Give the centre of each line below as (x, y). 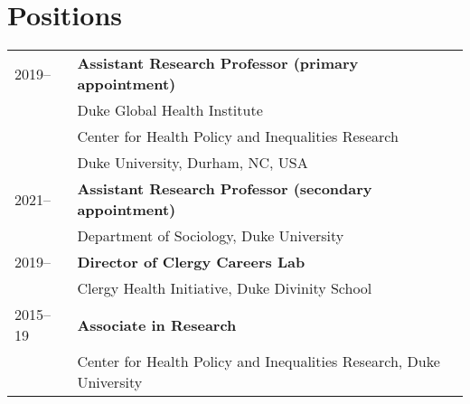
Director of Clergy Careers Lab (191, 262)
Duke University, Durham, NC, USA (193, 163)
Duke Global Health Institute (170, 110)
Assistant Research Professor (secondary (225, 189)
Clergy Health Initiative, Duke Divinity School (225, 288)
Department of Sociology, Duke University (211, 236)
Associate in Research (157, 324)
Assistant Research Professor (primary (218, 63)
